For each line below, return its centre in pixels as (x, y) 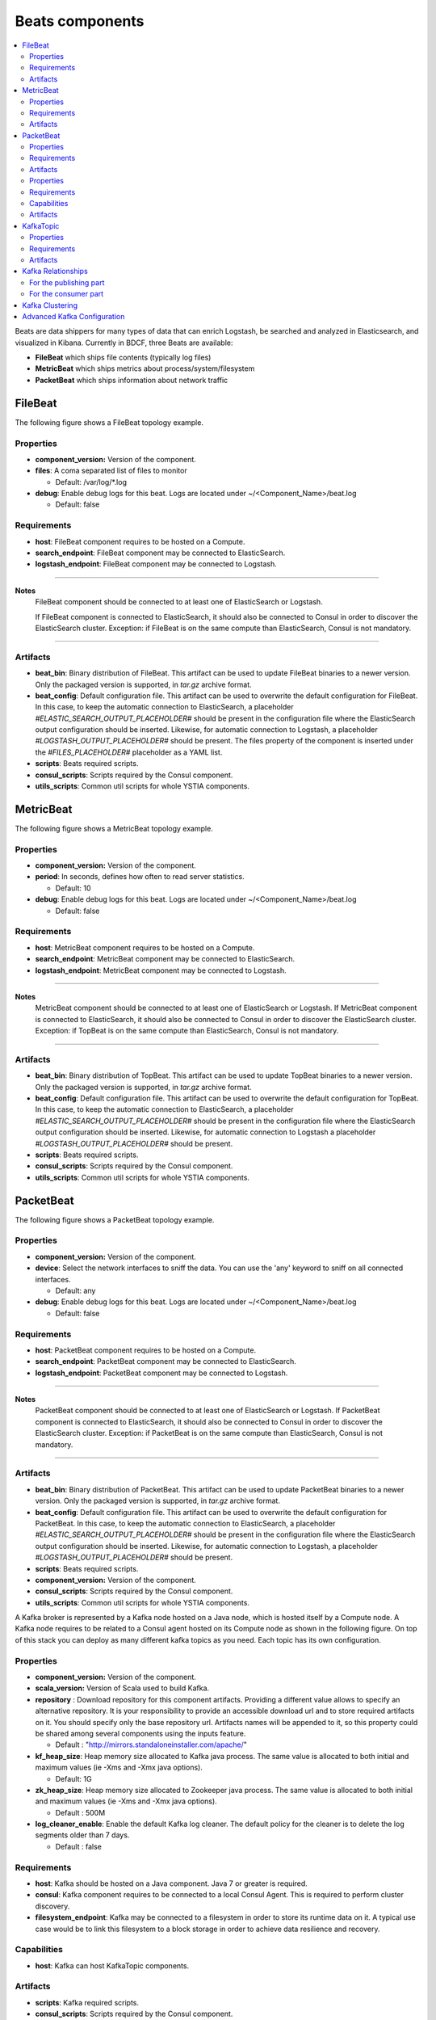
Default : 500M (80, 1812)
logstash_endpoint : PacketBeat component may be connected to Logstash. (161, 1373)
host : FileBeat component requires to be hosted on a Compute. (140, 541)
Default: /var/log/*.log (91, 482)
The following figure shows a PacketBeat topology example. (115, 1219)
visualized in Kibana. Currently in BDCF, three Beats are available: (124, 343)
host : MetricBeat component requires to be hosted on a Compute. (145, 947)
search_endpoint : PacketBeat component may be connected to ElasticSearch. (166, 1361)
